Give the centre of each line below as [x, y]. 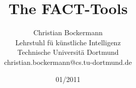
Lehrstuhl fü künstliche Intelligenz [68, 42]
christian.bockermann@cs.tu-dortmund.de [68, 62]
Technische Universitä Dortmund [68, 52]
